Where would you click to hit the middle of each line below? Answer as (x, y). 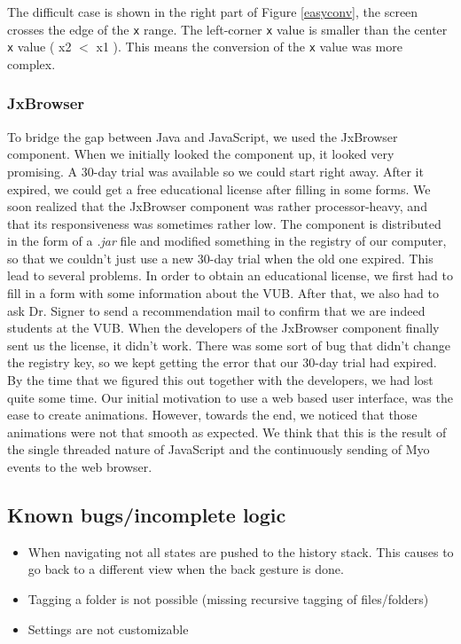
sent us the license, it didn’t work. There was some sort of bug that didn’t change (229, 345)
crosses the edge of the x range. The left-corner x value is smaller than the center (227, 29)
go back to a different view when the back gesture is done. (186, 569)
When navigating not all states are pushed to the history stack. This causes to (241, 551)
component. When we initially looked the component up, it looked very (201, 154)
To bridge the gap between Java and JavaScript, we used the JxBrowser (203, 136)
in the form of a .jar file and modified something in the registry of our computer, (227, 241)
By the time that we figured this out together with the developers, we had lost (220, 380)
